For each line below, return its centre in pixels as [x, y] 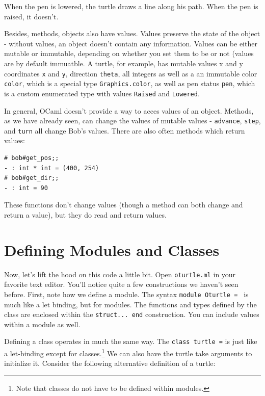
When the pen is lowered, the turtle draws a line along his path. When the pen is [131, 6]
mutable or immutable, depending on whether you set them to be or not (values [129, 53]
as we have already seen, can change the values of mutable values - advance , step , [132, 121]
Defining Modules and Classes [112, 249]
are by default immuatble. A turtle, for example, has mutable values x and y [124, 63]
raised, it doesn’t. [31, 16]
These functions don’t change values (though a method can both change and [124, 205]
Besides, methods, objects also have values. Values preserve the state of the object [132, 33]
